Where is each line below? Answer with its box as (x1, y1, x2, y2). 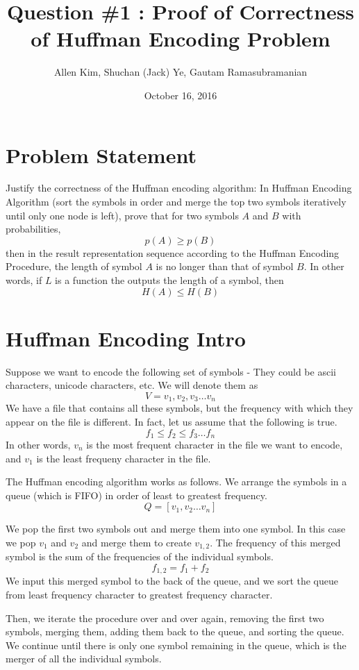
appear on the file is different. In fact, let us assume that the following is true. (6, 414, 337, 428)
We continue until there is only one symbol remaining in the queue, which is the (6, 637, 347, 652)
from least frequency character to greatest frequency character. (6, 587, 273, 602)
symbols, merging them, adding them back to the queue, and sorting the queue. (6, 624, 344, 639)
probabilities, (6, 221, 61, 236)
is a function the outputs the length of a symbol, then (55, 273, 284, 287)
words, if (6, 273, 42, 287)
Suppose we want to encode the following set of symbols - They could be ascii (6, 364, 336, 378)
